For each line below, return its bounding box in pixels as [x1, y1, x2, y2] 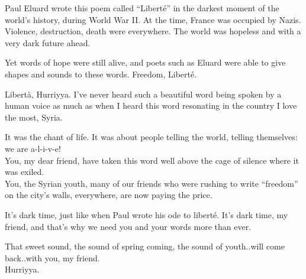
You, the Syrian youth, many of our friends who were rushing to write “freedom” [5, 177, 298, 189]
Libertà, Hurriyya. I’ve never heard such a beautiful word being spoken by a [5, 87, 282, 100]
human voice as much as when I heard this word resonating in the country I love [5, 99, 297, 112]
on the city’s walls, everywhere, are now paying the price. [5, 189, 212, 201]
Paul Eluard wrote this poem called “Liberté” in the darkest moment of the [5, 2, 279, 14]
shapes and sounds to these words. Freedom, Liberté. [5, 67, 197, 80]
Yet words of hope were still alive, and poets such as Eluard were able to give [5, 56, 286, 69]
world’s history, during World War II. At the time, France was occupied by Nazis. [5, 13, 301, 25]
